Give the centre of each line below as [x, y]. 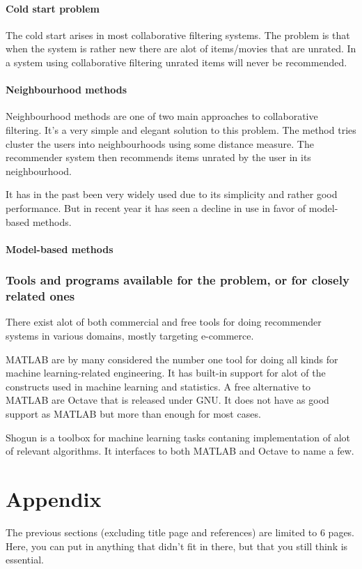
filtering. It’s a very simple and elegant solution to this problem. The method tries [181, 129]
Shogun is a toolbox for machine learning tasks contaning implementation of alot [178, 437]
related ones [40, 296]
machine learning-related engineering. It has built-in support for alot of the [166, 373]
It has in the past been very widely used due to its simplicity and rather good [172, 194]
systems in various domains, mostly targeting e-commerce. [130, 336]
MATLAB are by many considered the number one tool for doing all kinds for [172, 359]
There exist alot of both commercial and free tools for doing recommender [164, 322]
